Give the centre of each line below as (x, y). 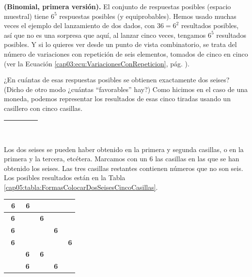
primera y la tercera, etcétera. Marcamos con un (76, 159)
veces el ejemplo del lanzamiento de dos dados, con (79, 25)
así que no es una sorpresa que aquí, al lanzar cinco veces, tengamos (105, 35)
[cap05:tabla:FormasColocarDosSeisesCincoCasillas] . (81, 187)
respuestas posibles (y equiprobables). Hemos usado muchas (148, 16)
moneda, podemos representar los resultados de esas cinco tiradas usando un (117, 99)
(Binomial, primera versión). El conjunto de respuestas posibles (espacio (118, 6)
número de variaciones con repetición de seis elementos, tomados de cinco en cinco (126, 54)
